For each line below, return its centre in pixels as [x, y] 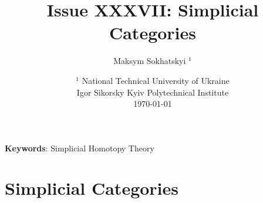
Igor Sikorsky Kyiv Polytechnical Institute [153, 92]
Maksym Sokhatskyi [150, 61]
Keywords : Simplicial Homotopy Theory [80, 148]
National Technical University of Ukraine [156, 80]
